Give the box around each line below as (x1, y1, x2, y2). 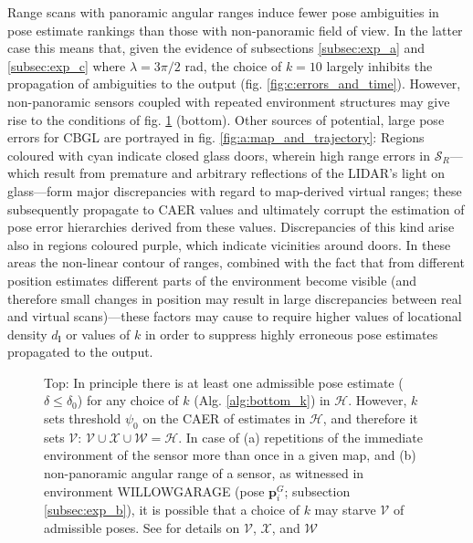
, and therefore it (322, 409, 418, 428)
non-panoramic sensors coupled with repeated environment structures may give (7, 91, 450, 110)
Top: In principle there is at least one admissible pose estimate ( (44, 372, 404, 392)
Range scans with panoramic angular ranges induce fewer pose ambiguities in (7, 3, 439, 21)
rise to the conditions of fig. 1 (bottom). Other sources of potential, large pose (7, 110, 445, 129)
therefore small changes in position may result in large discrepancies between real (7, 288, 462, 308)
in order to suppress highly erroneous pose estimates (144, 324, 438, 343)
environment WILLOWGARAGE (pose (44, 481, 265, 500)
